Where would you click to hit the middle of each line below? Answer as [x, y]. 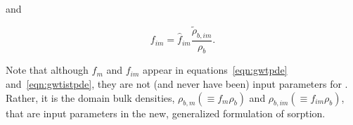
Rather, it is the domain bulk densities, [90, 97]
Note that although [47, 70]
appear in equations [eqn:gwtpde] [215, 70]
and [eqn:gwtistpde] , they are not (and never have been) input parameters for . [177, 84]
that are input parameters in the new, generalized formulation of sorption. [166, 113]
